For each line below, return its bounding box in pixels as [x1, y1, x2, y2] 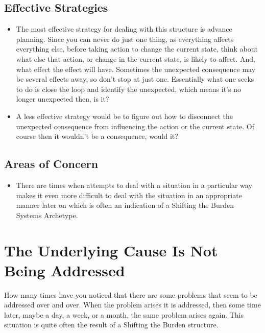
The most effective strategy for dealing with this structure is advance [16, 23, 232, 34]
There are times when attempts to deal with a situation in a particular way [16, 179, 252, 190]
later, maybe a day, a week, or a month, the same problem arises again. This [4, 309, 244, 320]
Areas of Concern [4, 156, 99, 172]
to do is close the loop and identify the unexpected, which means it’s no [16, 83, 241, 94]
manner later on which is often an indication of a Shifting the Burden [16, 200, 234, 210]
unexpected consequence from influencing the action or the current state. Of [16, 121, 254, 131]
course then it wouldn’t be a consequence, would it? [16, 131, 178, 141]
